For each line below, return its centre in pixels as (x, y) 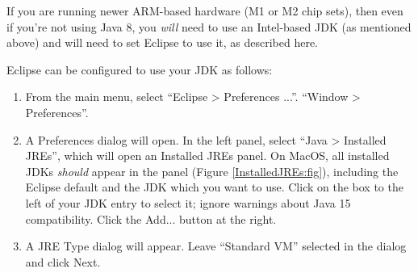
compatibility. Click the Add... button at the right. (151, 218)
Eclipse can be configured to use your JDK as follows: (140, 69)
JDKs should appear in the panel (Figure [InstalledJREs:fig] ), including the (212, 171)
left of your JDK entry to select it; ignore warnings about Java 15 (188, 202)
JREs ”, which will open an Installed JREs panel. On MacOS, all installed (207, 155)
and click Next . (63, 261)
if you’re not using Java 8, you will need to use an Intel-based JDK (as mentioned (209, 26)
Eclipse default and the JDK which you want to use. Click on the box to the (214, 187)
